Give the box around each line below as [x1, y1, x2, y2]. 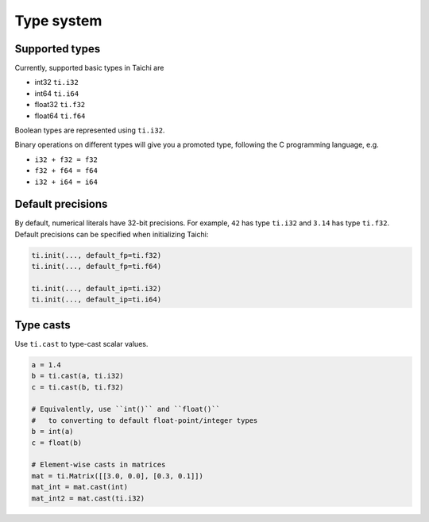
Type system [14, 12, 102, 29]
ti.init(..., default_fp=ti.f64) [31, 262, 162, 271]
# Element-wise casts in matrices [31, 460, 166, 470]
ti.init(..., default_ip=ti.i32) [31, 284, 162, 294]
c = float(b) [31, 438, 83, 447]
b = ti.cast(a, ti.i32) [31, 371, 125, 381]
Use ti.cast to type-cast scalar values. [14, 339, 149, 348]
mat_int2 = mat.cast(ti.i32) [31, 493, 145, 503]
